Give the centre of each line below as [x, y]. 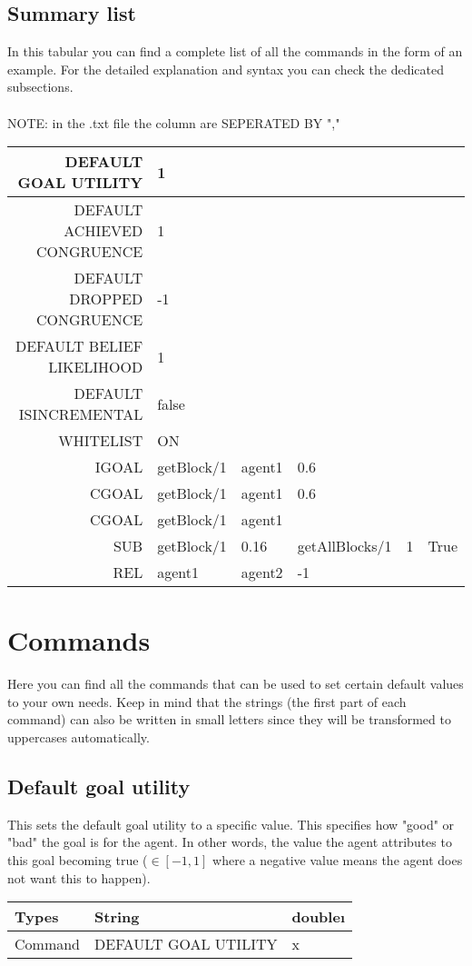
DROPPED [106, 299]
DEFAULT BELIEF [79, 346]
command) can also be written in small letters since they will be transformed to [229, 719]
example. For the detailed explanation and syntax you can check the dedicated [226, 69]
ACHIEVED [103, 231]
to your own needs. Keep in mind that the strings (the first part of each [207, 701]
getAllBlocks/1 [344, 546]
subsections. [40, 87]
